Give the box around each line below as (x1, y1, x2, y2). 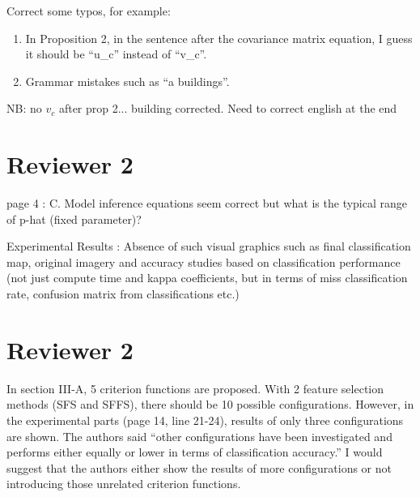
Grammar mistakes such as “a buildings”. (25, 72, 230, 89)
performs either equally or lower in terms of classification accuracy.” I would (6, 443, 383, 461)
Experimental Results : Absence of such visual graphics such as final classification (6, 238, 411, 255)
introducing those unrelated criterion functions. (6, 475, 241, 492)
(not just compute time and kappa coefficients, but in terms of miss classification (6, 269, 408, 286)
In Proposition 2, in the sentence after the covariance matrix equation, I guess (25, 29, 413, 46)
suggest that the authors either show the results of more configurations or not (6, 459, 392, 476)
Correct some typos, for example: (6, 2, 171, 19)
